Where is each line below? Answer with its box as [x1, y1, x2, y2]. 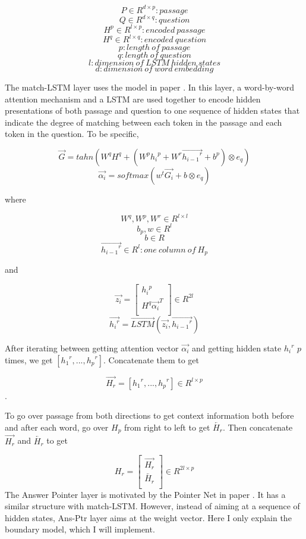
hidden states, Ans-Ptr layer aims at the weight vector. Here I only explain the [5, 511, 292, 524]
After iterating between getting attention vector [5, 342, 179, 354]
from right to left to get [124, 421, 210, 433]
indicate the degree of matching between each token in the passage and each [5, 116, 282, 128]
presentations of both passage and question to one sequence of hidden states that [5, 104, 300, 117]
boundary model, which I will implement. [5, 523, 155, 535]
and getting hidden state [192, 342, 282, 354]
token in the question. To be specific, [5, 127, 139, 140]
